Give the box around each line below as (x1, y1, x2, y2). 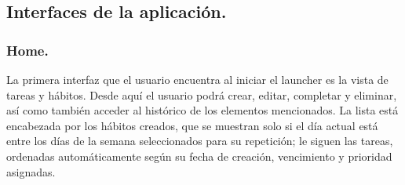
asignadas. (6, 163, 56, 180)
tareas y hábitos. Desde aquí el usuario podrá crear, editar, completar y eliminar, (6, 86, 397, 103)
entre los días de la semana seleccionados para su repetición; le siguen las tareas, (6, 132, 393, 149)
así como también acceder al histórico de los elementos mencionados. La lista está (6, 102, 399, 118)
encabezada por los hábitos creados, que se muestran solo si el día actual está (6, 117, 378, 133)
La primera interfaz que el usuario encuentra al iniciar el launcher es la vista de (6, 71, 389, 87)
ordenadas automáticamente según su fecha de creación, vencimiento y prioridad (6, 147, 392, 164)
